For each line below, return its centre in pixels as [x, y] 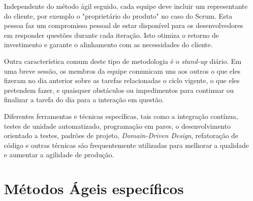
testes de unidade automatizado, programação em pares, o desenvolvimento [117, 126]
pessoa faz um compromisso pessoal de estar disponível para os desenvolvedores [124, 25]
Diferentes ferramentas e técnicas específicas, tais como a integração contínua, [121, 116]
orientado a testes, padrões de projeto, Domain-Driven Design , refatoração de [121, 135]
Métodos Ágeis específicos [94, 188]
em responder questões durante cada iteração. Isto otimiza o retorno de [111, 35]
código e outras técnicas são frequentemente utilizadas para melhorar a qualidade [126, 145]
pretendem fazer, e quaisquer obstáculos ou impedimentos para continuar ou [119, 90]
